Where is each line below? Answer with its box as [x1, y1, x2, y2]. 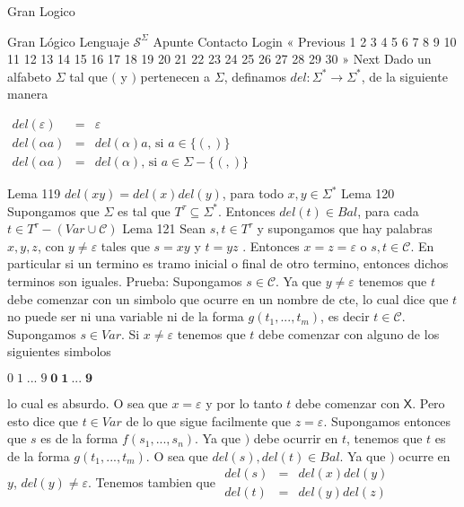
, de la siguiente [361, 66, 448, 85]
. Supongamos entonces [323, 411, 451, 430]
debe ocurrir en [253, 429, 338, 448]
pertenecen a [140, 66, 211, 85]
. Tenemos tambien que [87, 472, 215, 491]
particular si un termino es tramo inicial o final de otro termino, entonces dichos [7, 254, 449, 273]
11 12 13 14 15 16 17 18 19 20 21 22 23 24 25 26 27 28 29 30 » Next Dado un [7, 49, 432, 68]
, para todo [222, 184, 284, 203]
